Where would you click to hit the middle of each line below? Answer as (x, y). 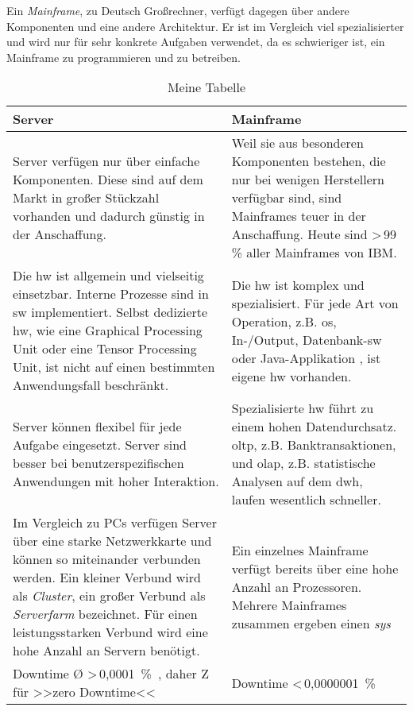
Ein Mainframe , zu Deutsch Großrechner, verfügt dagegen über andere (178, 10)
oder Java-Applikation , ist (306, 357)
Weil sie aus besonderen (297, 143)
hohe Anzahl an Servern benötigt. (106, 651)
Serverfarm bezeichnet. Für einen (105, 614)
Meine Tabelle (206, 87)
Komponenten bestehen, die (309, 161)
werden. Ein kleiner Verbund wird (107, 578)
